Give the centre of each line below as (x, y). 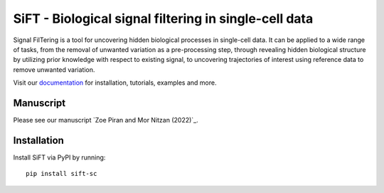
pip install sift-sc (62, 174)
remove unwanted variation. (54, 69)
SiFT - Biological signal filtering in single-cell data (163, 19)
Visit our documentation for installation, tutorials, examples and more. (115, 83)
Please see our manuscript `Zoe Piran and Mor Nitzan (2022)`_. (106, 120)
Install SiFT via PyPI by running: (59, 157)
